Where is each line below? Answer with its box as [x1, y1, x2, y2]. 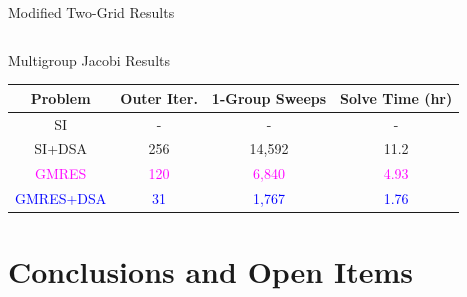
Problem [30, 87, 91, 108]
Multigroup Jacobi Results [8, 49, 170, 70]
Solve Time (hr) [340, 87, 453, 108]
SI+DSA [34, 138, 88, 159]
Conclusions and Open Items [8, 251, 413, 292]
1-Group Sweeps [211, 87, 327, 108]
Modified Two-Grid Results [8, 2, 175, 22]
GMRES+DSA [15, 188, 107, 209]
